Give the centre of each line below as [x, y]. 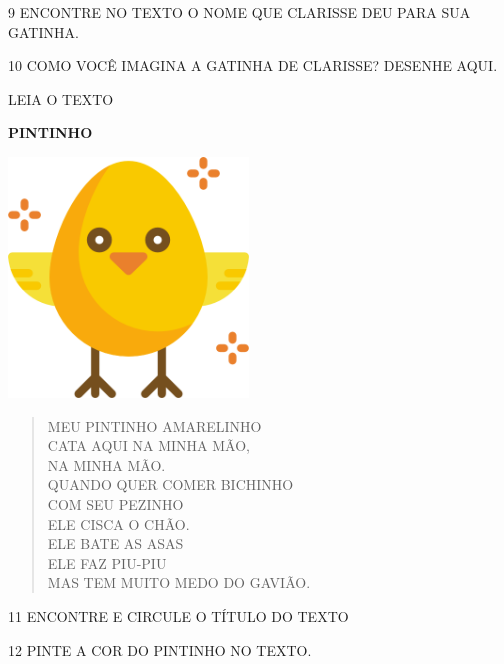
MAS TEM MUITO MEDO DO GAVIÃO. [179, 582]
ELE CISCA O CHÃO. [118, 523]
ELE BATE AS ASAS [115, 543]
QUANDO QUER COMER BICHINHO [170, 484]
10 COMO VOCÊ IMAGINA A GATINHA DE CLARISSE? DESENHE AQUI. [253, 65]
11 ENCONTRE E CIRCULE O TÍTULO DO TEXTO [178, 615]
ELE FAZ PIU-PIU [107, 562]
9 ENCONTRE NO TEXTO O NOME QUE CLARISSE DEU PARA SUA [239, 12]
